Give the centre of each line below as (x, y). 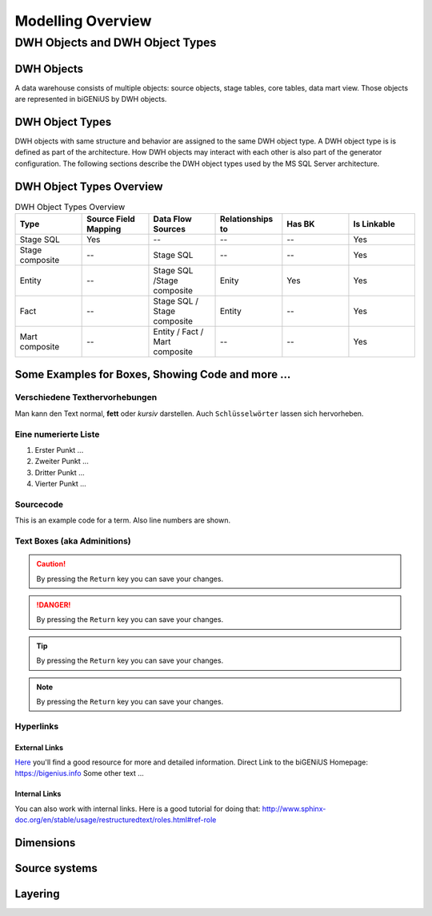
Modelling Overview (83, 21)
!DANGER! (54, 605)
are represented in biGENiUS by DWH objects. (91, 99)
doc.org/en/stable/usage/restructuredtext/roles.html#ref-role (116, 820)
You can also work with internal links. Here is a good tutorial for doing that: (138, 809)
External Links (39, 747)
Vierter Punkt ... (61, 484)
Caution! (51, 564)
